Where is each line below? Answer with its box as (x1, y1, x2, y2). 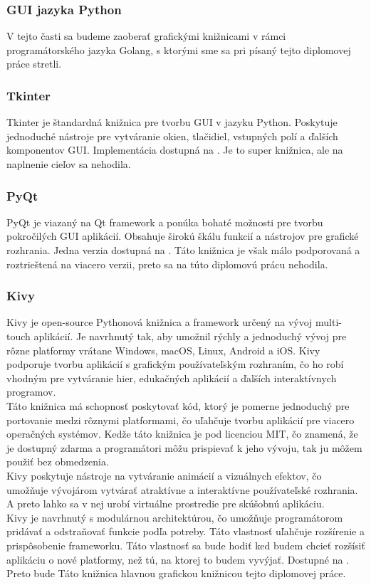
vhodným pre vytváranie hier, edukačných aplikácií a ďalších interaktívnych (6, 370, 337, 385)
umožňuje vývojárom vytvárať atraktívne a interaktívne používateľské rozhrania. (6, 482, 358, 497)
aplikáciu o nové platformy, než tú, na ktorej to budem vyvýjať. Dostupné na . (6, 552, 350, 566)
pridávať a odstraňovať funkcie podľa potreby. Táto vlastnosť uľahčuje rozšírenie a (6, 524, 365, 539)
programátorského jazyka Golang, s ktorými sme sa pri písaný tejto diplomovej (6, 42, 351, 57)
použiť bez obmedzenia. (6, 454, 109, 469)
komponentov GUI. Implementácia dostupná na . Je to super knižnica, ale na (6, 142, 343, 157)
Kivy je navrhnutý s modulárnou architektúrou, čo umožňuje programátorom (6, 510, 343, 525)
